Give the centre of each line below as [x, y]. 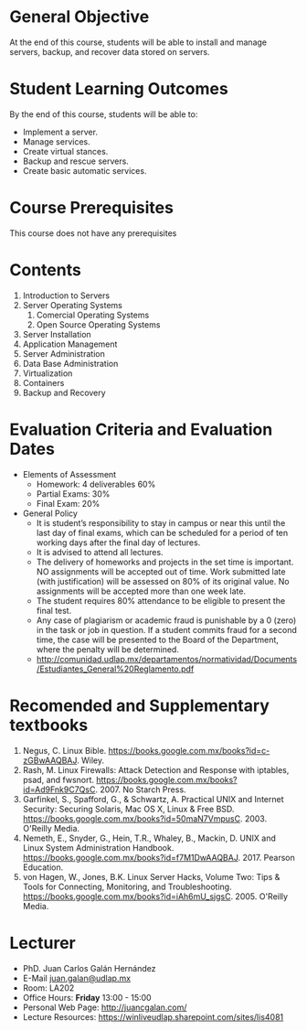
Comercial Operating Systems [93, 315]
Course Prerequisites [91, 208]
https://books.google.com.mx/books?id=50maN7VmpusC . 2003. [145, 818]
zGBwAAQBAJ [50, 760]
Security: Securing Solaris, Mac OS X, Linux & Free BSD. [128, 809]
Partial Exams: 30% [73, 494]
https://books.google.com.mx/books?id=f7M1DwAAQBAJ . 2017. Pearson [159, 857]
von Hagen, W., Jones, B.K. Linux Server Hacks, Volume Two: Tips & [151, 876]
